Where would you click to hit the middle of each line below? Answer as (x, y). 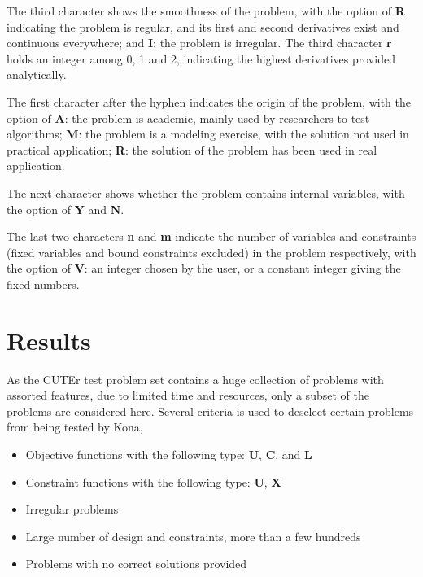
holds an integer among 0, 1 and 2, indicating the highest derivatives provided (201, 58)
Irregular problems (72, 509)
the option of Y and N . (65, 209)
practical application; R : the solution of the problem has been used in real (192, 149)
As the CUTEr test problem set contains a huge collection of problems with (195, 379)
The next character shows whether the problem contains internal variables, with (206, 192)
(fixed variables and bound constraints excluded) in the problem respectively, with (211, 252)
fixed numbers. (43, 284)
